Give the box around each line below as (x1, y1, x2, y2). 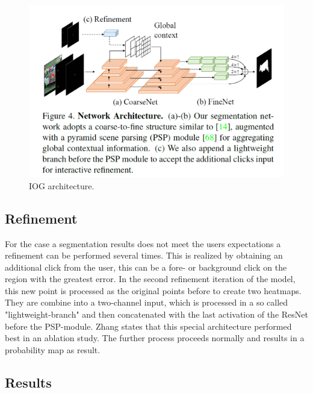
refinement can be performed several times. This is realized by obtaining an (5, 249, 283, 262)
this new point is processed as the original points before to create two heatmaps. (5, 284, 302, 297)
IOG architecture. (29, 179, 95, 192)
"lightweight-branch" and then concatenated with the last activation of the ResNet (5, 308, 308, 321)
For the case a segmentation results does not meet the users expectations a (5, 237, 281, 250)
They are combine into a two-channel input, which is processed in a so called (5, 296, 288, 309)
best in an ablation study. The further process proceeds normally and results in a (5, 332, 305, 344)
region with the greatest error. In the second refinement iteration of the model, (5, 272, 296, 285)
